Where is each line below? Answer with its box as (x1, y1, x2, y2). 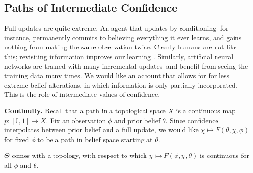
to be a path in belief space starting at (37, 134, 153, 144)
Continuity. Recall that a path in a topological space (4, 105, 166, 115)
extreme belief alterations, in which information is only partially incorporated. (4, 79, 237, 90)
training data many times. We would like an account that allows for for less (4, 70, 230, 80)
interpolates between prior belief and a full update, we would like (4, 125, 199, 135)
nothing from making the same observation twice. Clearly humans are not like (4, 42, 237, 52)
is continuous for (199, 150, 249, 160)
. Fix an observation (46, 115, 106, 125)
